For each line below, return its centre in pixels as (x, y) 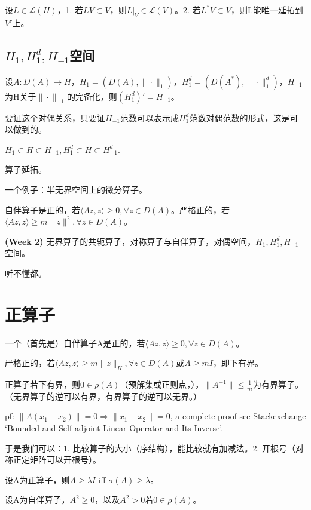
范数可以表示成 (149, 117)
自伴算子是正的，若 (42, 209)
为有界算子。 (278, 384)
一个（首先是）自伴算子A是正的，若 (75, 342)
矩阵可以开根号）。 (65, 460)
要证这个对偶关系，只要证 (55, 117)
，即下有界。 (238, 363)
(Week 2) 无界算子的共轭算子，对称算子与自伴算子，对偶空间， (130, 241)
